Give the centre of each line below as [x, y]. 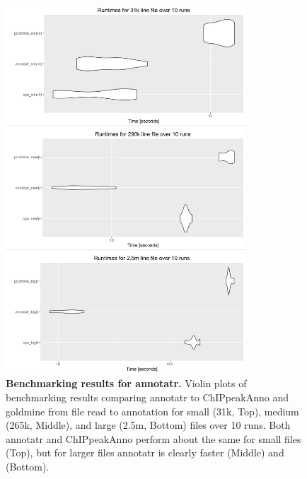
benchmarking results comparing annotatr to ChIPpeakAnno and [147, 397]
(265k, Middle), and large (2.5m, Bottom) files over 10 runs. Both [148, 425]
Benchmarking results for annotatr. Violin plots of [126, 383]
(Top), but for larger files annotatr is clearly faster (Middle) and [145, 453]
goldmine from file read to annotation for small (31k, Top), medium [152, 411]
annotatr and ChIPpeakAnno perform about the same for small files [153, 438]
